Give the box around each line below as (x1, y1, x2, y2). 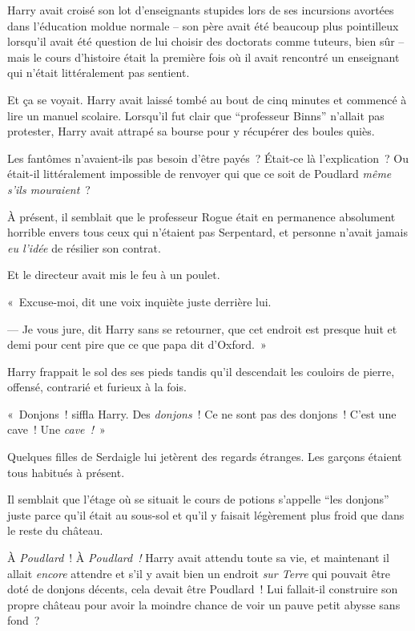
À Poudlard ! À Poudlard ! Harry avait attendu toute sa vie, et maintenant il (7, 549, 389, 566)
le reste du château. (7, 522, 103, 539)
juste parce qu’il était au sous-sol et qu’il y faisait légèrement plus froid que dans (7, 506, 405, 523)
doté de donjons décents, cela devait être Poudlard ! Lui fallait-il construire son (7, 580, 398, 597)
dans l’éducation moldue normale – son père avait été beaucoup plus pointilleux (7, 17, 399, 34)
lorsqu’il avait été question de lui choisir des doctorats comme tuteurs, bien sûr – (7, 33, 405, 50)
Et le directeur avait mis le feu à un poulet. (7, 266, 220, 283)
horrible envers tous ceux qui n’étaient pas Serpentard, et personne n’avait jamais (7, 224, 408, 241)
